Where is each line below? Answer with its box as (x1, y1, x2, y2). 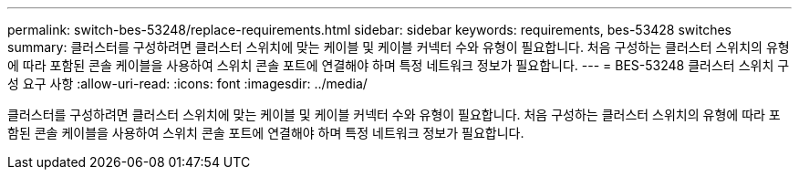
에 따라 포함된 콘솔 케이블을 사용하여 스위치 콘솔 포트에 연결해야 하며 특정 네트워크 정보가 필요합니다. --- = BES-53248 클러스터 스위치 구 (7, 57, 790, 73)
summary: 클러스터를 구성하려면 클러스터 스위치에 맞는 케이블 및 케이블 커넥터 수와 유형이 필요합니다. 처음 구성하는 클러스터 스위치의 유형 (7, 39, 790, 55)
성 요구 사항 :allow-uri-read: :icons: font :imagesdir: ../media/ (7, 76, 368, 91)
